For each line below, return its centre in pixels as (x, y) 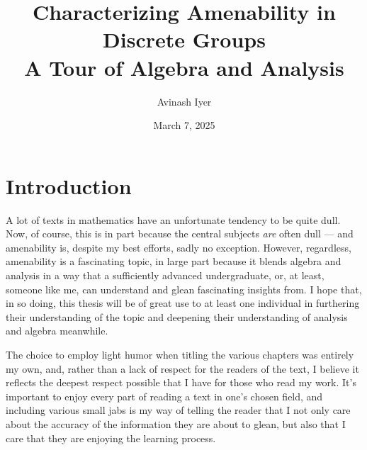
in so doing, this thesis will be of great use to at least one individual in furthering (183, 303)
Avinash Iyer (184, 101)
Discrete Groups (184, 39)
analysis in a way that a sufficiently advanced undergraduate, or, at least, (165, 275)
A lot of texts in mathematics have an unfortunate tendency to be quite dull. (173, 219)
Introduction (69, 185)
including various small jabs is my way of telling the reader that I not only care (178, 410)
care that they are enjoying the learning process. (111, 438)
